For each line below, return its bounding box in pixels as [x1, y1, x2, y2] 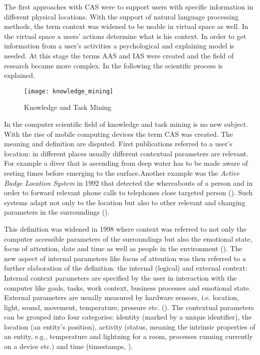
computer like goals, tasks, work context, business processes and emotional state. [4, 282, 251, 293]
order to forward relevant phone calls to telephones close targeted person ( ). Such [4, 187, 253, 198]
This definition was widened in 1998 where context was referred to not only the [4, 223, 247, 234]
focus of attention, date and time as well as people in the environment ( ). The [4, 243, 243, 254]
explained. [4, 70, 35, 80]
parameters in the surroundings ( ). [4, 207, 110, 217]
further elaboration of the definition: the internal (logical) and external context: [4, 263, 248, 273]
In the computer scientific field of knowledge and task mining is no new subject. [4, 119, 248, 129]
